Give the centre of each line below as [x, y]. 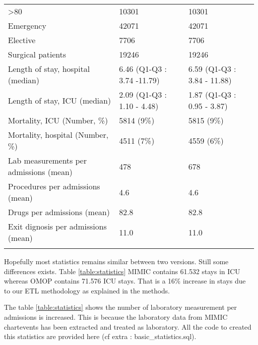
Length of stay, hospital [49, 69]
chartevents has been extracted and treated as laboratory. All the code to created [128, 326]
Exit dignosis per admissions [57, 226]
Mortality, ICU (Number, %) [58, 120]
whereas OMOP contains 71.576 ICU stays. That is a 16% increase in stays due [125, 281]
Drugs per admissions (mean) [59, 212]
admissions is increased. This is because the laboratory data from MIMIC [116, 316]
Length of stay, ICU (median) [60, 100]
